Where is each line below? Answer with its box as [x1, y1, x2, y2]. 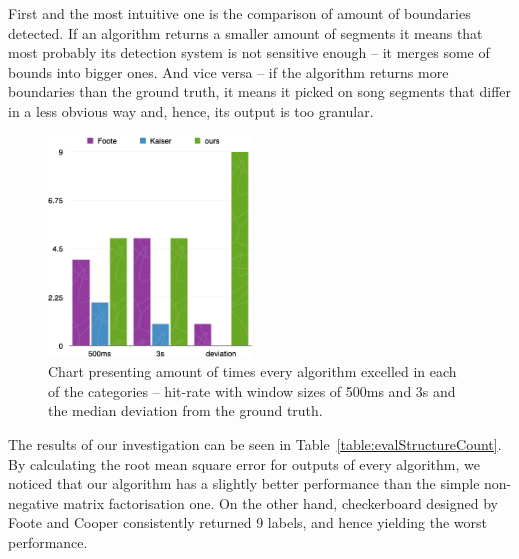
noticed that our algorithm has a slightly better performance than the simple [8, 473, 480, 494]
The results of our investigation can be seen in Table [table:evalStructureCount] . [8, 433, 502, 454]
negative [8, 492, 59, 513]
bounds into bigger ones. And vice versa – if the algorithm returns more [8, 61, 449, 82]
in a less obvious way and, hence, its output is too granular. [8, 100, 374, 121]
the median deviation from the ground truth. [48, 400, 323, 421]
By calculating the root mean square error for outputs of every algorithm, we [8, 453, 480, 474]
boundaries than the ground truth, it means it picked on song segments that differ [8, 81, 512, 102]
